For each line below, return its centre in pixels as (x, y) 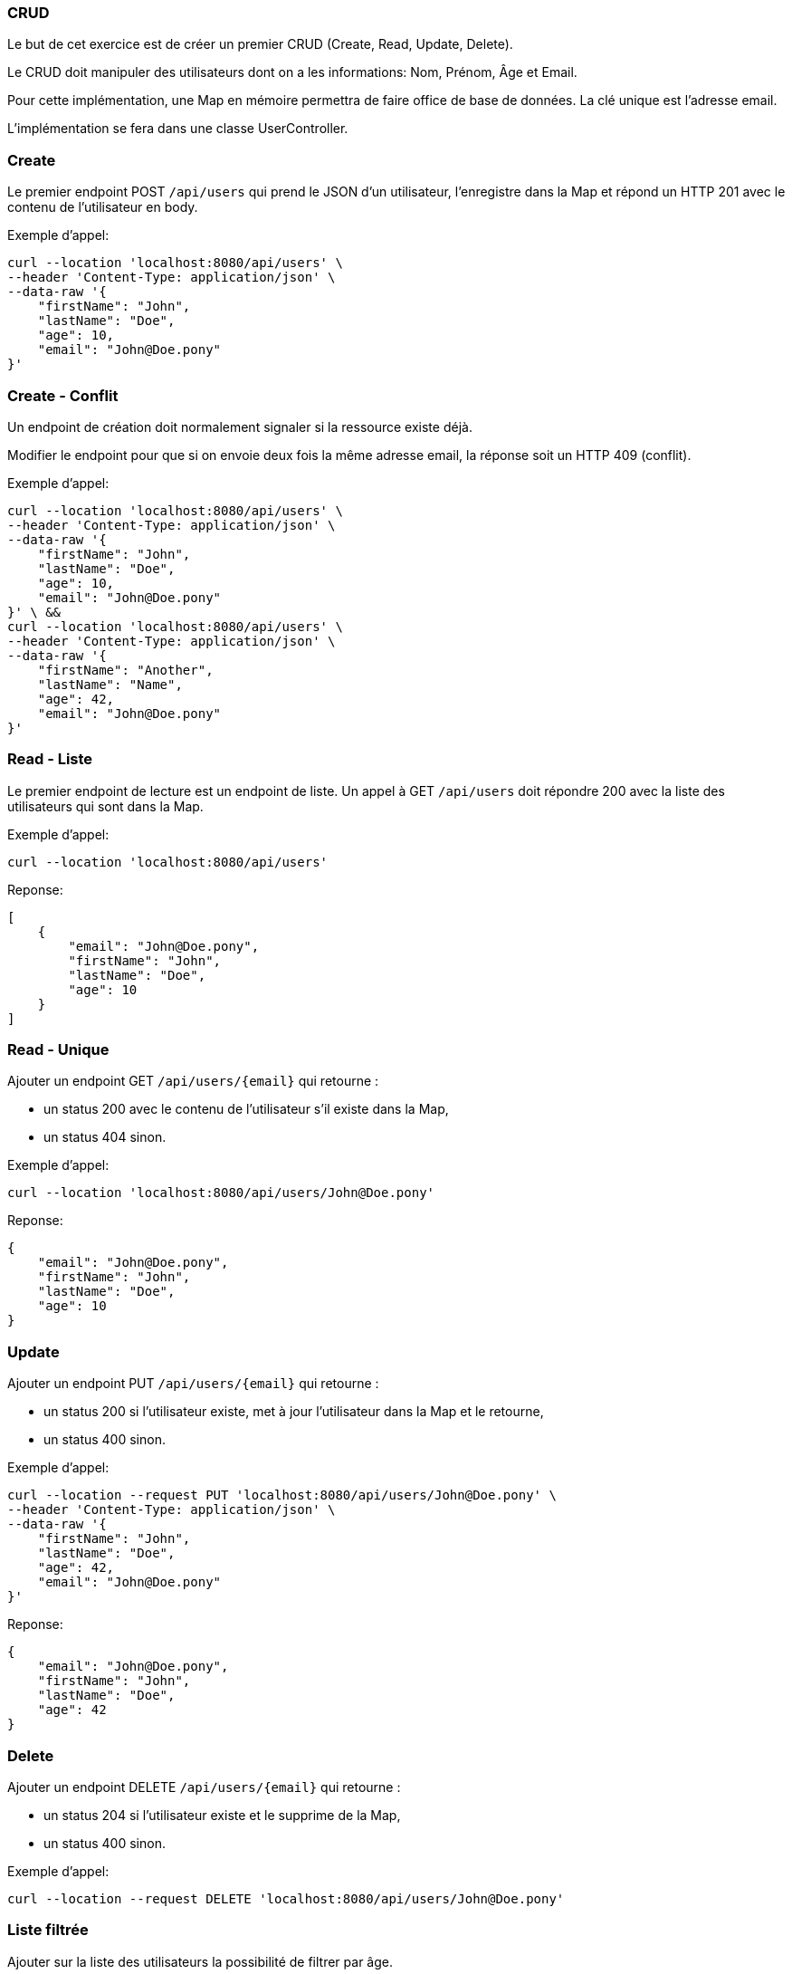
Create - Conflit (63, 395)
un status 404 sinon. (105, 1137)
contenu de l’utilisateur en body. (103, 207)
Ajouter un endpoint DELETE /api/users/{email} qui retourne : (204, 1787)
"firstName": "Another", (125, 670)
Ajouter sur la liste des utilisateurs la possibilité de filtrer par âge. (200, 1961)
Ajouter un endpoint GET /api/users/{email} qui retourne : (193, 1081)
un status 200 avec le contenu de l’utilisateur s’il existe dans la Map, (246, 1109)
